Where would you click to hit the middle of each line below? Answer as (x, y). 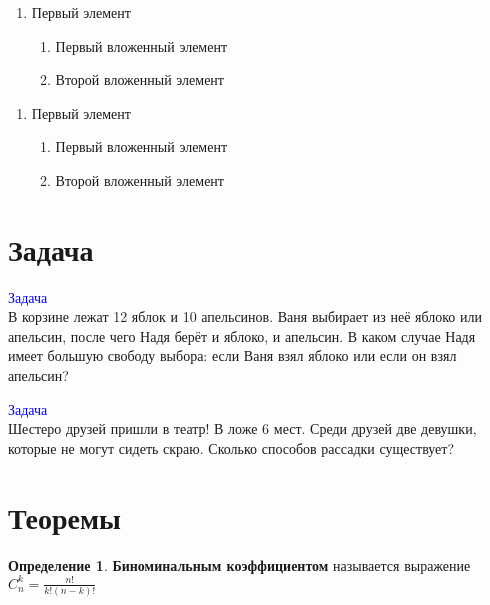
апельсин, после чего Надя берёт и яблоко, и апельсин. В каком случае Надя (242, 335)
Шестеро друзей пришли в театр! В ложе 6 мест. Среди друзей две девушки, (242, 428)
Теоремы (64, 516)
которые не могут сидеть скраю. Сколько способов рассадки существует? (231, 447)
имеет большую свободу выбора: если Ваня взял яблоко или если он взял (232, 355)
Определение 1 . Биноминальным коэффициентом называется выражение (239, 564)
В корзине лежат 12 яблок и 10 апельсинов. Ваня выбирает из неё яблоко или (245, 316)
